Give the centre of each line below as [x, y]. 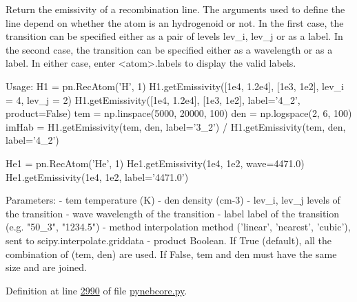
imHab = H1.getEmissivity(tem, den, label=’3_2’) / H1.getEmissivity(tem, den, [176, 126]
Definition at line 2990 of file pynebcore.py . [96, 290]
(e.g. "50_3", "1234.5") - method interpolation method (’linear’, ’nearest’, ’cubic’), [178, 227]
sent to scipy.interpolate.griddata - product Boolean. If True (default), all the [169, 240]
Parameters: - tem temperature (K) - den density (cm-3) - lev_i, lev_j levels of [173, 200]
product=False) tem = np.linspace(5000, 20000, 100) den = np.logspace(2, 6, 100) [179, 113]
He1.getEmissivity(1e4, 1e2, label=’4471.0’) [97, 176]
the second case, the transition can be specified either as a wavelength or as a [169, 49]
